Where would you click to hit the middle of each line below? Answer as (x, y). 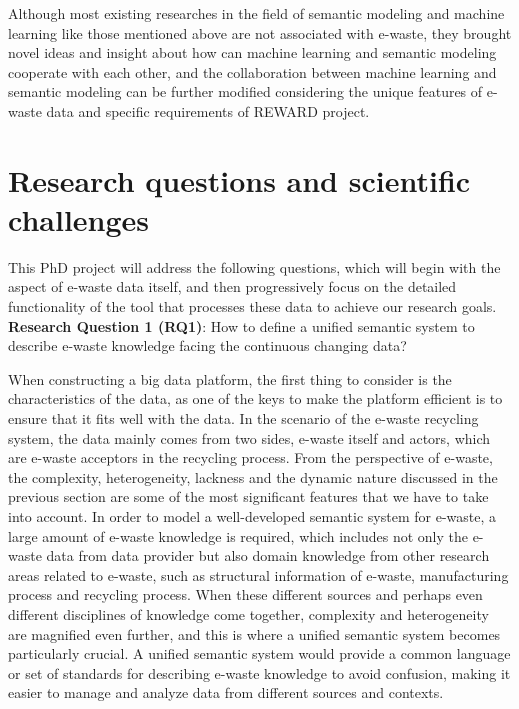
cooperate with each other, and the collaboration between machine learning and (252, 71)
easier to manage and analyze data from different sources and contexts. (226, 692)
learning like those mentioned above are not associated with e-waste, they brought (260, 32)
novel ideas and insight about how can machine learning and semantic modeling (252, 52)
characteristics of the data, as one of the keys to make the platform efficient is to (255, 398)
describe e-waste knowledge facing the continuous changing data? (207, 345)
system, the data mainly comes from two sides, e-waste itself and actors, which (249, 437)
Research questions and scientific (239, 179)
